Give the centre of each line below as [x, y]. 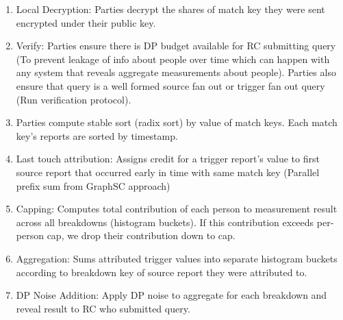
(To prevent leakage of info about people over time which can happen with [173, 59]
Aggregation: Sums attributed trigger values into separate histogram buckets [177, 258]
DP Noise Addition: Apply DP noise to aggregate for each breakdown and [171, 295]
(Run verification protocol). [74, 99]
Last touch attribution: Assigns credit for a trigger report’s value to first [168, 159]
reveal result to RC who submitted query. [103, 308]
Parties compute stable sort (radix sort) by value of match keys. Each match [177, 122]
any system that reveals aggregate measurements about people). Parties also [176, 72]
